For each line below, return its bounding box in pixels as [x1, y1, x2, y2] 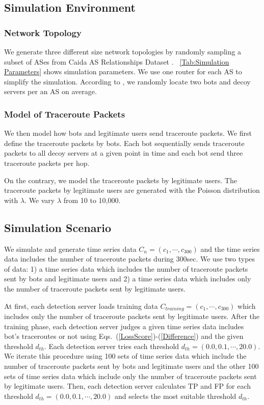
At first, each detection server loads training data [4, 300, 158, 311]
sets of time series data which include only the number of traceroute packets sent [4, 370, 257, 381]
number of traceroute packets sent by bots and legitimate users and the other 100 [4, 360, 259, 371]
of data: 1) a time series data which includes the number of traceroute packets [4, 263, 248, 274]
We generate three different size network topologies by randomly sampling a [4, 46, 242, 56]
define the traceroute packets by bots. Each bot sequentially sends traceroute [4, 137, 245, 148]
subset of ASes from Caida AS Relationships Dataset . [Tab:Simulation [4, 56, 229, 67]
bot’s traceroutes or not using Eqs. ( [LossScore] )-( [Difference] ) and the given [4, 331, 244, 341]
